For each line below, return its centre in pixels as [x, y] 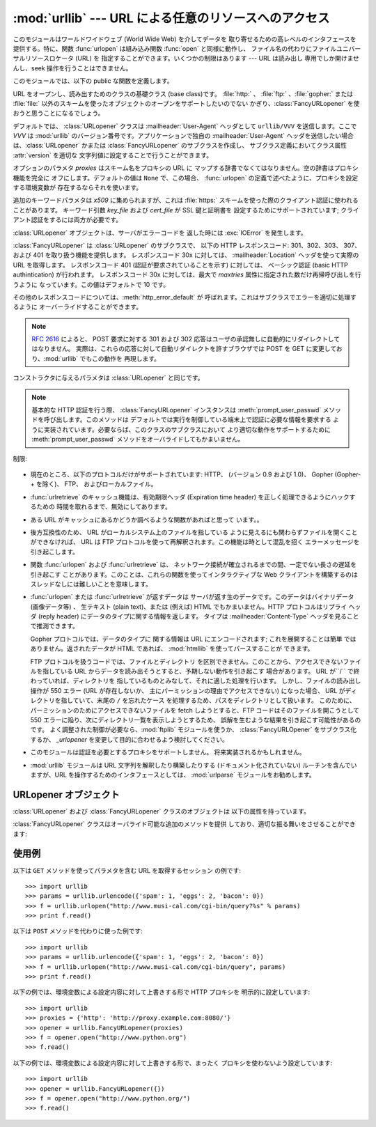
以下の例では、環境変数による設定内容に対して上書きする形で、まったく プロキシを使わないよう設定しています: [173, 1063]
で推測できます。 [55, 626]
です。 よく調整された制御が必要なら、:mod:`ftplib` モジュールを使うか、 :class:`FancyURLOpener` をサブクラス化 [194, 730]
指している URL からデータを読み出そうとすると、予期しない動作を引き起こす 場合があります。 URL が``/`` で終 [201, 671]
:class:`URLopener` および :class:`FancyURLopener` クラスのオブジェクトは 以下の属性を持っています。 [161, 811]
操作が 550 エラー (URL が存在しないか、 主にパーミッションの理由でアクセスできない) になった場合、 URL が [188, 690]
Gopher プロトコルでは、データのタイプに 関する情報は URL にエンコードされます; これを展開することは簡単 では [193, 639]
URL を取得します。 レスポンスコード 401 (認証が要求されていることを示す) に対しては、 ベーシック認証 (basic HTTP [180, 265]
